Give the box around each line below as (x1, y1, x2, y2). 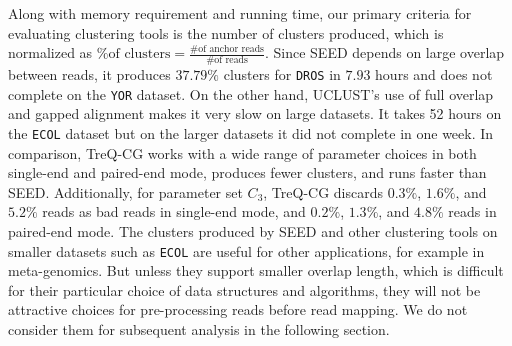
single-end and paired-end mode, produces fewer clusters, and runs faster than (8, 162, 487, 183)
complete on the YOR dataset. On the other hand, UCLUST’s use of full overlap (8, 83, 494, 104)
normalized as (8, 42, 93, 63)
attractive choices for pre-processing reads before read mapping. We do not (8, 299, 468, 320)
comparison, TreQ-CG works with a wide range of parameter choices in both (8, 142, 477, 163)
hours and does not (375, 64, 493, 85)
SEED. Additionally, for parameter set (8, 181, 243, 202)
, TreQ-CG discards (263, 181, 384, 202)
